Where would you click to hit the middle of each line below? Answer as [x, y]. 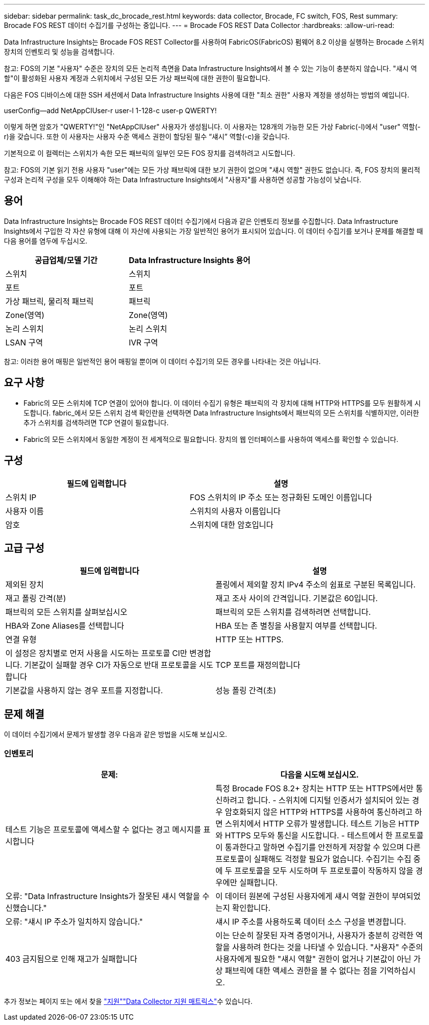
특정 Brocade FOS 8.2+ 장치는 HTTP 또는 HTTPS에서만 [315, 788]
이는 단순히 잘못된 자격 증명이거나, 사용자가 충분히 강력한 [315, 935]
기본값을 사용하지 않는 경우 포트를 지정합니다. [84, 691]
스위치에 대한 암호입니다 [232, 525]
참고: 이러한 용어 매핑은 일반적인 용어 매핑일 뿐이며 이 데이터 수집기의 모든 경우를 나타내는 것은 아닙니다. [162, 361]
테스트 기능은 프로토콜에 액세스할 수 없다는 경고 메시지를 [103, 829]
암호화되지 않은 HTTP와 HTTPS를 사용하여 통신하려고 [319, 812]
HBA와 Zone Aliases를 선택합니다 [65, 626]
